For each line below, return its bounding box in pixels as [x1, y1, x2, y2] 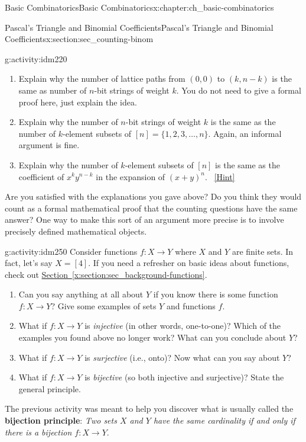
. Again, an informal [208, 127, 282, 139]
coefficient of [18, 170, 64, 182]
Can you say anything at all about [18, 288, 144, 300]
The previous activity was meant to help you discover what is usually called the [5, 402, 294, 415]
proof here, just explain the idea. [18, 95, 137, 108]
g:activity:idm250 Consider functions [5, 245, 138, 257]
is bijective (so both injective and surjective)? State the [84, 371, 284, 383]
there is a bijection [5, 425, 72, 438]
